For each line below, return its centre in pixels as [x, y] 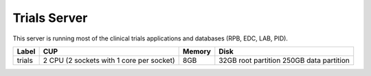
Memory [196, 51]
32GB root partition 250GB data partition [284, 60]
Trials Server [50, 18]
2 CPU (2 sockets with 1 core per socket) [109, 60]
